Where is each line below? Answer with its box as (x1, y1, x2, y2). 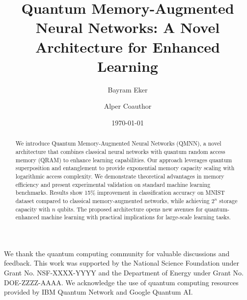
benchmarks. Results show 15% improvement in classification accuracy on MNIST (15, 188, 225, 197)
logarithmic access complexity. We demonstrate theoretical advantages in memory (15, 172, 224, 180)
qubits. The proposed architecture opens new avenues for (57, 205, 203, 213)
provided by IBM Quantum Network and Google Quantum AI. (4, 287, 193, 297)
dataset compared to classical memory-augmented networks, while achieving (15, 196, 210, 205)
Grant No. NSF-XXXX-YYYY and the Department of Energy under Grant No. (4, 268, 244, 278)
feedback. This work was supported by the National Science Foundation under (4, 258, 239, 268)
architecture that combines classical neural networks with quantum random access (15, 147, 225, 155)
